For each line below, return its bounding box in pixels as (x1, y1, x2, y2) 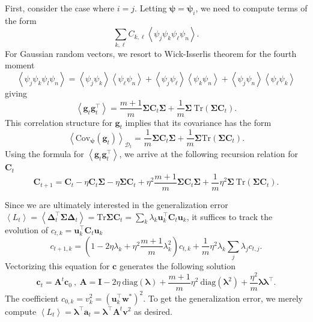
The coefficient (5, 291, 59, 304)
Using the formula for (5, 148, 84, 160)
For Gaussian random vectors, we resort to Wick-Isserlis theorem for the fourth (5, 47, 297, 59)
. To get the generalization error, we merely (143, 291, 303, 304)
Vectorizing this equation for (5, 260, 110, 272)
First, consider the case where (5, 2, 115, 14)
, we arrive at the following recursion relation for (119, 148, 298, 160)
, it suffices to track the (186, 210, 273, 222)
